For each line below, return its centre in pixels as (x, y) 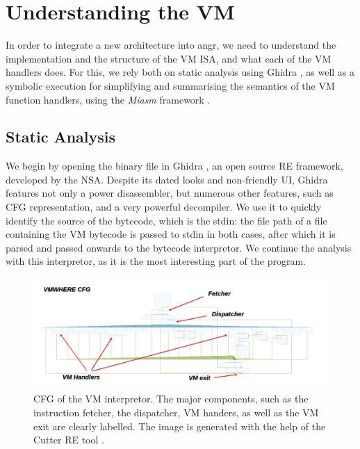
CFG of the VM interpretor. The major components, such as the (171, 399)
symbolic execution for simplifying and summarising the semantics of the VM (170, 85)
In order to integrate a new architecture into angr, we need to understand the (171, 45)
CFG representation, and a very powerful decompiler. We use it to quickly (164, 207)
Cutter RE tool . (69, 440)
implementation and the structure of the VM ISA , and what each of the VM (169, 58)
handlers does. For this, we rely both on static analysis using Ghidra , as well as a (180, 72)
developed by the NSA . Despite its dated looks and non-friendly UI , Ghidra (167, 179)
